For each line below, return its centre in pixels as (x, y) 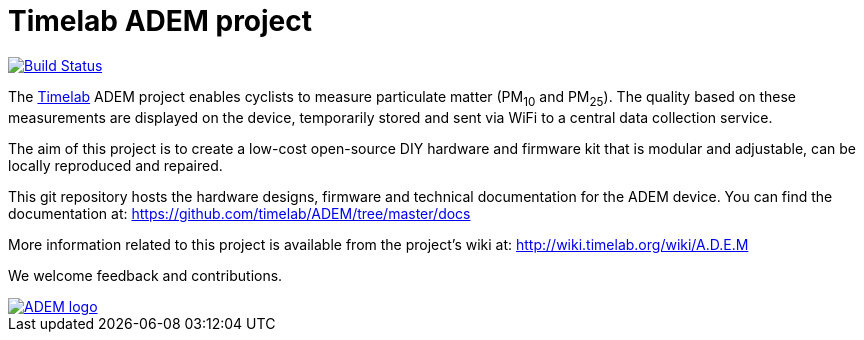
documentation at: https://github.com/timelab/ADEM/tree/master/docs (239, 213)
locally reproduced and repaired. (115, 165)
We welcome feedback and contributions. (145, 275)
